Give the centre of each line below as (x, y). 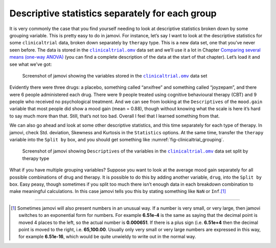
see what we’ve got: (31, 64)
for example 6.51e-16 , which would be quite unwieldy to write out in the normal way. (107, 237)
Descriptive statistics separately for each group (113, 13)
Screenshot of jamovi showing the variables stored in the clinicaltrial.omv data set (115, 76)
